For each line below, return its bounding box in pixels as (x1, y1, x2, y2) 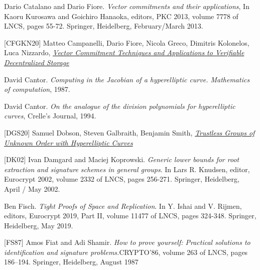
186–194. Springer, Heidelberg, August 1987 (4, 256, 139, 267)
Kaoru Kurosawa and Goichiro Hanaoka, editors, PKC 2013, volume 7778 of (4, 11, 238, 21)
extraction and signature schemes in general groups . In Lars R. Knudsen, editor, (4, 164, 250, 174)
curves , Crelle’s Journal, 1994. (4, 110, 96, 121)
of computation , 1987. (4, 84, 70, 94)
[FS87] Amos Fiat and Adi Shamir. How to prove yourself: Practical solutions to (4, 237, 250, 247)
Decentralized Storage (4, 57, 69, 67)
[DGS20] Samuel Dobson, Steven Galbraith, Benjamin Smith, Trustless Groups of (4, 127, 255, 138)
